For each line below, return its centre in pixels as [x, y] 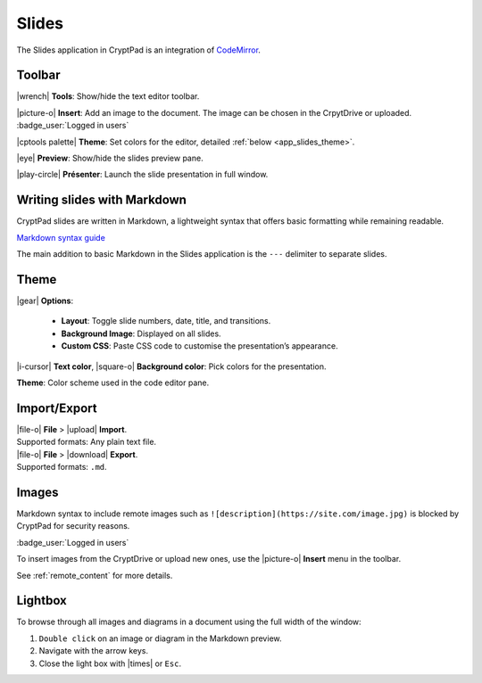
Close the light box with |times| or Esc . [110, 663]
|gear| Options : [45, 300]
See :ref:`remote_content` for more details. [95, 575]
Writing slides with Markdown [102, 200]
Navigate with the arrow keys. [94, 651]
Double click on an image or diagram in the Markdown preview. [160, 638]
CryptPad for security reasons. [73, 526]
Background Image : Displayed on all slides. [141, 333]
